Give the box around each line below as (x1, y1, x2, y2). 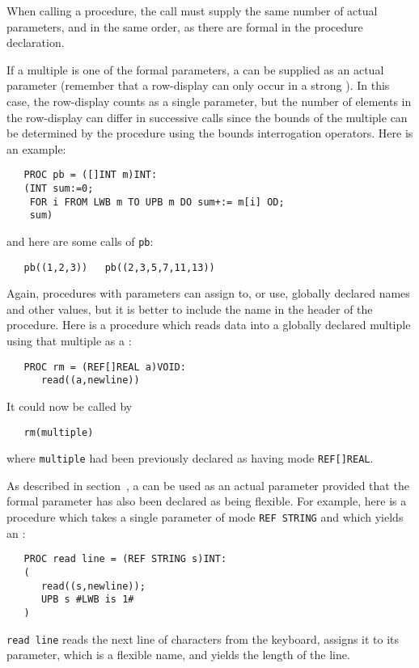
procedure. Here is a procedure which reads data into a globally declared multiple (6, 316, 411, 333)
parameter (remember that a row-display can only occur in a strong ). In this (6, 77, 390, 94)
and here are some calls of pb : (6, 232, 154, 249)
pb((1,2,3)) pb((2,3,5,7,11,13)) (23, 261, 215, 273)
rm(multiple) (23, 426, 94, 438)
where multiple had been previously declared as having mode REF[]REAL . (6, 450, 374, 467)
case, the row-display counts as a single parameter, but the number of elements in (6, 92, 412, 109)
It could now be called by (6, 397, 133, 414)
